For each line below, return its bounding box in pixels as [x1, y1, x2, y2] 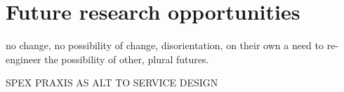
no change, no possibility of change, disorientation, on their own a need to [6, 38, 324, 53]
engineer [6, 51, 41, 66]
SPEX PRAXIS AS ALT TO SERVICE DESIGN [6, 75, 218, 90]
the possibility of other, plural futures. [44, 51, 209, 66]
